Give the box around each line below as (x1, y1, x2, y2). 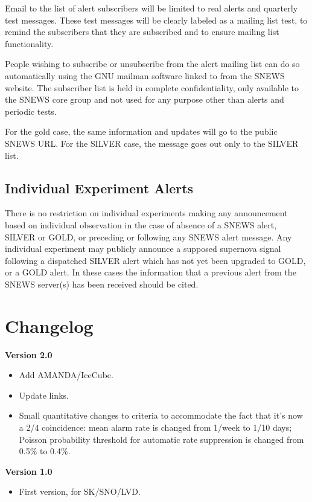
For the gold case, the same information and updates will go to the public (5, 125, 278, 138)
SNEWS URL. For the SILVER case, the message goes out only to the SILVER (5, 137, 299, 149)
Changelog (5, 313, 94, 338)
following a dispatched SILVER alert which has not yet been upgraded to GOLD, (5, 254, 306, 266)
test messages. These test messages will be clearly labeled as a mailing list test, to (5, 13, 308, 26)
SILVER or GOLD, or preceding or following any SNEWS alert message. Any (5, 230, 292, 243)
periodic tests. (5, 105, 57, 117)
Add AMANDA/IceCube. (19, 368, 113, 381)
